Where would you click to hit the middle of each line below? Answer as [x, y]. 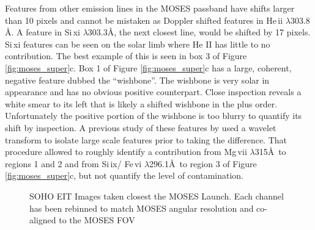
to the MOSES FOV [97, 220]
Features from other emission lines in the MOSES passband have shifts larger [150, 8]
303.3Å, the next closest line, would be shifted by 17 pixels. [199, 32]
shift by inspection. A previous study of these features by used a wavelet [141, 127]
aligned [43, 220]
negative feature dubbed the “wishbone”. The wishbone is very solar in [137, 80]
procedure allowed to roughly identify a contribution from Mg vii [126, 152]
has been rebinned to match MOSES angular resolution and [142, 208]
